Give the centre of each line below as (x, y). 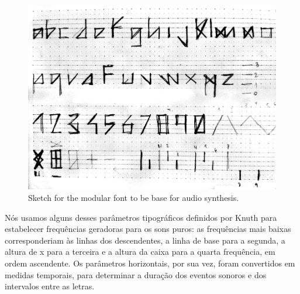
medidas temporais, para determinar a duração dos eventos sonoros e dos (136, 274)
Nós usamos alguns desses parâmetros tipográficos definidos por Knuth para (141, 217)
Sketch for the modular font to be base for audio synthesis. (134, 197)
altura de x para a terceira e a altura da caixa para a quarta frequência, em (140, 252)
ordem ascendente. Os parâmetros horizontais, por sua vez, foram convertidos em (150, 263)
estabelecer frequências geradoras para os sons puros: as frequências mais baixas (148, 229)
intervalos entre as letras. (50, 286)
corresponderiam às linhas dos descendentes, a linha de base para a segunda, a (145, 240)
